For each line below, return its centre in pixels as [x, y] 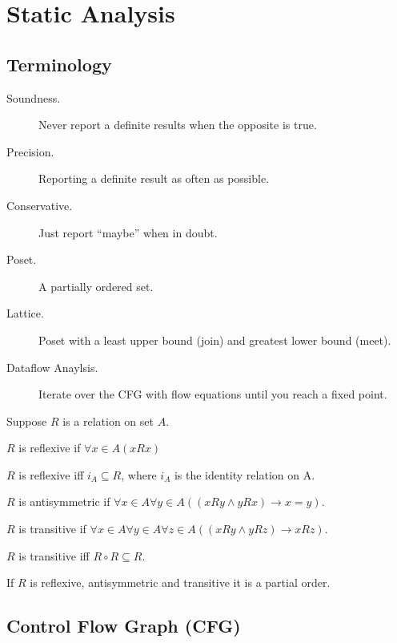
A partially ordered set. [96, 286]
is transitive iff [54, 555]
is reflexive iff [51, 474]
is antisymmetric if [64, 501]
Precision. [30, 151]
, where [139, 474]
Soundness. [34, 97]
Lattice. [25, 313]
